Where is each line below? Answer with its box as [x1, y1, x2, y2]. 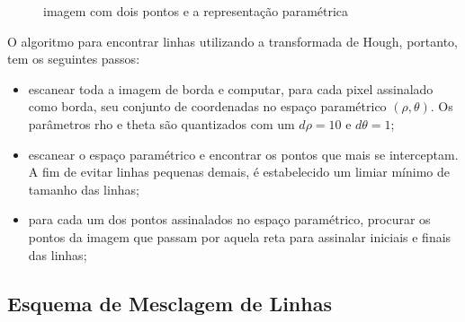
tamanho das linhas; [28, 179, 139, 198]
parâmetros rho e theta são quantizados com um [28, 114, 295, 133]
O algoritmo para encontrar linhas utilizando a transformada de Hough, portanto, [7, 31, 459, 50]
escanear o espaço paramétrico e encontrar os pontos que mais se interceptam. [28, 144, 459, 163]
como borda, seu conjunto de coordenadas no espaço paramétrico [28, 97, 387, 116]
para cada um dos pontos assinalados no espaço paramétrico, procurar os [28, 210, 431, 229]
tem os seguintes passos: [7, 49, 140, 68]
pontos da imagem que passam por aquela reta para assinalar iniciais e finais [28, 227, 452, 246]
